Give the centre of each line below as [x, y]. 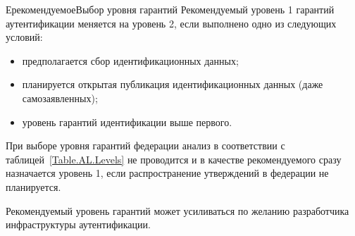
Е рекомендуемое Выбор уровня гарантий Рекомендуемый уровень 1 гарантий [170, 9]
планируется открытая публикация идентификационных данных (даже [173, 84]
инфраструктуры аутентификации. [78, 224]
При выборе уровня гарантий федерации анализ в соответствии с [145, 145]
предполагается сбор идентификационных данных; [130, 60]
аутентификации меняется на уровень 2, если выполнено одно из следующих [171, 23]
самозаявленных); [60, 98]
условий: [24, 37]
